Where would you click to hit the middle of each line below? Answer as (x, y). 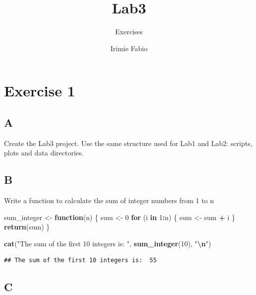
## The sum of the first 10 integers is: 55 (80, 260)
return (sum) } (27, 227)
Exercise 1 (40, 91)
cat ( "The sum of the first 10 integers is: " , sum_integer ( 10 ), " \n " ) (108, 243)
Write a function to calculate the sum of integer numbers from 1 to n (109, 200)
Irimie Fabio (129, 48)
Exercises (129, 32)
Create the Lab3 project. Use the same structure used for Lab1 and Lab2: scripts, (128, 143)
